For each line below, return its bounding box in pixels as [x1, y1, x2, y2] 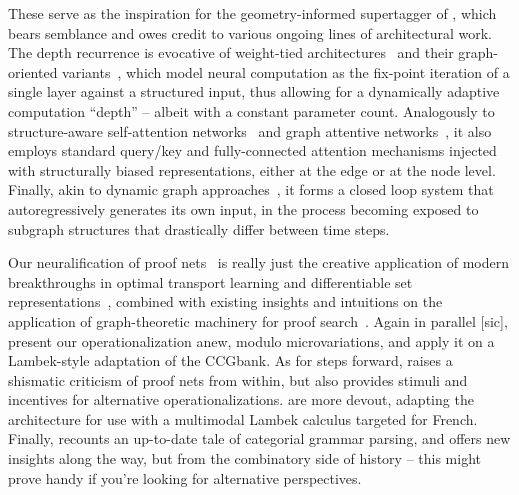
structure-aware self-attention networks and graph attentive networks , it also [8, 120, 492, 141]
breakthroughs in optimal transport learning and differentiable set [8, 271, 413, 292]
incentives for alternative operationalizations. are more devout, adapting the [8, 389, 474, 410]
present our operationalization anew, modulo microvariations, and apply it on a [8, 330, 495, 351]
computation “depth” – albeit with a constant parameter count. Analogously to [8, 100, 495, 121]
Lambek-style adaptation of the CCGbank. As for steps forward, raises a [8, 350, 453, 371]
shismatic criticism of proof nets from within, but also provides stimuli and [8, 369, 468, 390]
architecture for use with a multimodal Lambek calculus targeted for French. [8, 408, 478, 429]
